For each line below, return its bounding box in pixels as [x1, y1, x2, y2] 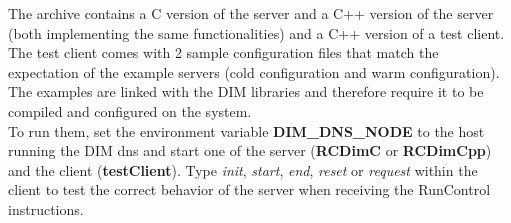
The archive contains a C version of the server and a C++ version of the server [8, 3, 494, 23]
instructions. [8, 198, 84, 219]
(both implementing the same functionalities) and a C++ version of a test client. [8, 22, 505, 43]
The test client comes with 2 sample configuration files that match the [8, 42, 439, 63]
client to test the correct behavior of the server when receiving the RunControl [8, 179, 491, 200]
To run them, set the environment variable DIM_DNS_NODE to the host [8, 120, 485, 141]
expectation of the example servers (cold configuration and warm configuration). [8, 61, 500, 82]
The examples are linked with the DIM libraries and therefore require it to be [8, 81, 484, 102]
